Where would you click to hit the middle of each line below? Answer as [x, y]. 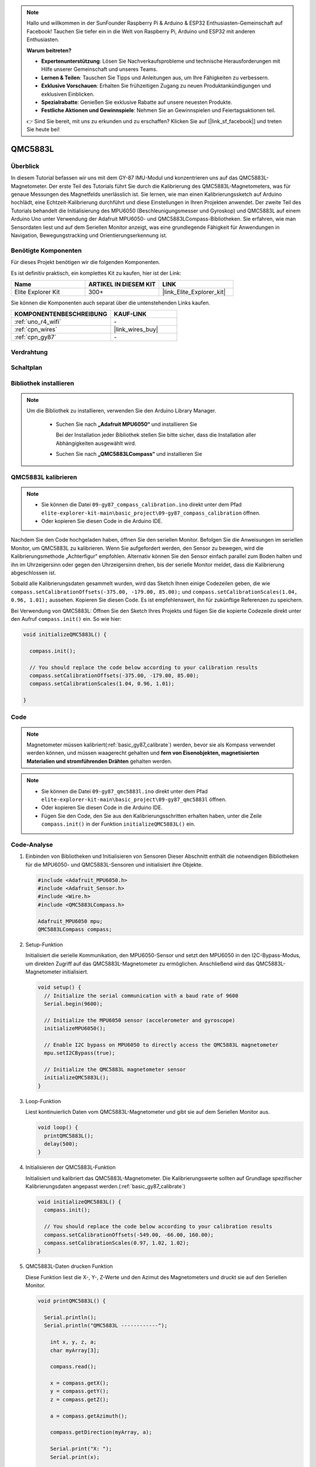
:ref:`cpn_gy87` [35, 337]
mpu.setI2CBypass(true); [80, 1053]
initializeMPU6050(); [75, 1029]
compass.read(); [73, 1367]
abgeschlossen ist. [34, 573]
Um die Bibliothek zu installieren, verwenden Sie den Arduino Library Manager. [121, 411]
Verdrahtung [29, 352]
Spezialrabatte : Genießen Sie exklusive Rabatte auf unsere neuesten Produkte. [137, 102]
